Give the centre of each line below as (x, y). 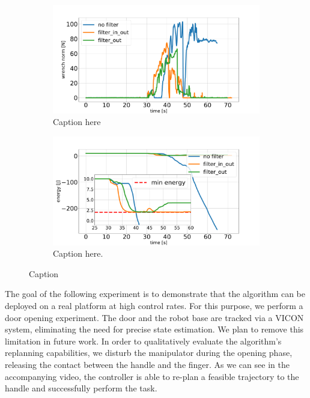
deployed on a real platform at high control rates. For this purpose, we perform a (154, 306)
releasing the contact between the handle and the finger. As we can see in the (147, 364)
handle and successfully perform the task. (81, 388)
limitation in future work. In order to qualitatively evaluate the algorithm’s (143, 341)
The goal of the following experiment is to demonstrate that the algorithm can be (155, 294)
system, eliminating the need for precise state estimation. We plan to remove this (154, 329)
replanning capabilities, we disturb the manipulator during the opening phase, (149, 353)
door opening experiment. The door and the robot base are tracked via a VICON (154, 317)
